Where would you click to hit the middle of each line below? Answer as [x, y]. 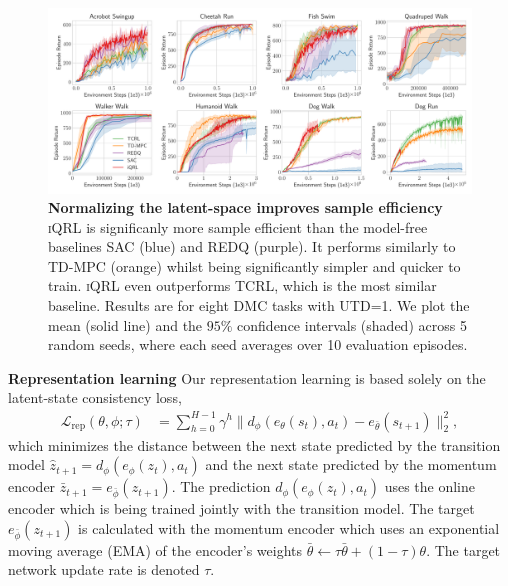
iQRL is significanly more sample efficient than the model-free [238, 226]
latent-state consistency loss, [95, 397]
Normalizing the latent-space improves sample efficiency [245, 207]
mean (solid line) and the [125, 324]
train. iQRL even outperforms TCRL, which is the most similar [242, 285]
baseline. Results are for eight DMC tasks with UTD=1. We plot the [259, 305]
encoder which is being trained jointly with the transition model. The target [241, 508]
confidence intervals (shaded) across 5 [352, 324]
